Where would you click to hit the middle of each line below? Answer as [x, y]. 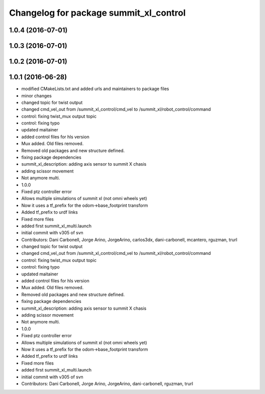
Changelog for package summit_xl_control [97, 13]
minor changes [37, 96]
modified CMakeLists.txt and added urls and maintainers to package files [95, 89]
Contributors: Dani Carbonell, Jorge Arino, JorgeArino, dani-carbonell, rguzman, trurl [107, 383]
